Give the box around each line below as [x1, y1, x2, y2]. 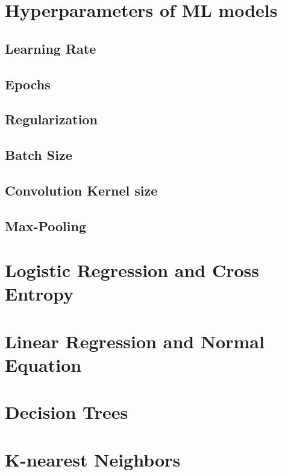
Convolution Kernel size [5, 180, 158, 199]
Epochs [5, 74, 51, 93]
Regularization [5, 110, 98, 129]
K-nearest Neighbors [5, 447, 181, 471]
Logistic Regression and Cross [5, 258, 260, 282]
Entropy [5, 281, 74, 306]
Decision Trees [5, 400, 128, 424]
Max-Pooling [5, 216, 87, 235]
